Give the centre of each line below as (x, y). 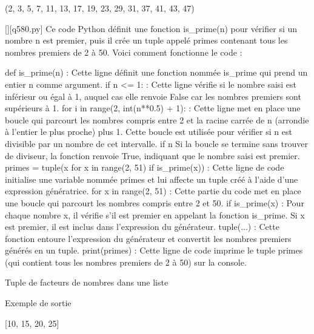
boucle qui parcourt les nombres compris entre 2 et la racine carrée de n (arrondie (157, 120)
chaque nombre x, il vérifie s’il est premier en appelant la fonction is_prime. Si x (155, 214)
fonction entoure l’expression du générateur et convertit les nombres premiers (148, 238)
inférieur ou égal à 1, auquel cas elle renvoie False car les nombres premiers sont (153, 96)
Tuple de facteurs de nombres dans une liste (87, 282)
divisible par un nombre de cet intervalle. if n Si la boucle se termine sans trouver (156, 143)
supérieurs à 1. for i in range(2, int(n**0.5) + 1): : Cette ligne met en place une (153, 108)
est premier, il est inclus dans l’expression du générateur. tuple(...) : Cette (142, 227)
